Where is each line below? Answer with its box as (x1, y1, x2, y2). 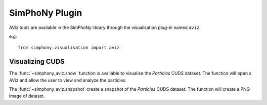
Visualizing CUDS (9, 57, 65, 66)
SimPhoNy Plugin (9, 7, 83, 18)
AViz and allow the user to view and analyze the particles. (9, 77, 127, 83)
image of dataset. (9, 93, 45, 99)
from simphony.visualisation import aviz (18, 45, 120, 51)
